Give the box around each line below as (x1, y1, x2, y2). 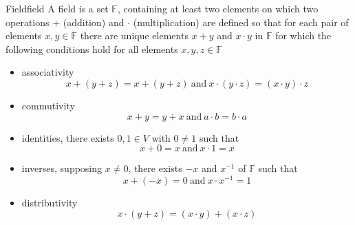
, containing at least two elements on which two (117, 1, 319, 15)
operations (6, 14, 50, 29)
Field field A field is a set (6, 1, 109, 15)
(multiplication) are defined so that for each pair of (133, 14, 349, 29)
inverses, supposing (21, 161, 103, 175)
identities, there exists (21, 130, 114, 144)
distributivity (21, 195, 78, 209)
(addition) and (63, 14, 125, 29)
